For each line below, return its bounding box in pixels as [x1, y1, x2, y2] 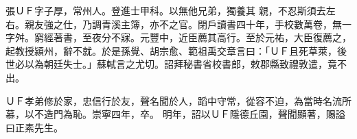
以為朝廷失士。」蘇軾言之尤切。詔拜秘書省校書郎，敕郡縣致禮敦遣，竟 [24, 57, 337, 71]
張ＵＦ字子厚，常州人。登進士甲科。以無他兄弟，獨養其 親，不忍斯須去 [5, 3, 326, 17]
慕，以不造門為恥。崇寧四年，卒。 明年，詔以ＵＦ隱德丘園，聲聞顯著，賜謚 [5, 107, 345, 121]
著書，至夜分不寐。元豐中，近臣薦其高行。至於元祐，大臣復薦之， [53, 30, 352, 45]
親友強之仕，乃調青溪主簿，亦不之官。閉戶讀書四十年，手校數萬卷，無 [24, 16, 342, 31]
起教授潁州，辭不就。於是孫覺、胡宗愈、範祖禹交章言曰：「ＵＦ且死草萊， [5, 43, 337, 58]
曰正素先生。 [5, 120, 63, 134]
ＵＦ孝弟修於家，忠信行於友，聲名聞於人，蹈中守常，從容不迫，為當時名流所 [5, 93, 352, 108]
